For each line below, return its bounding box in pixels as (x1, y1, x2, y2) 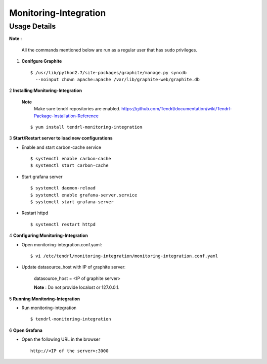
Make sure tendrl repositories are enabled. (34, 106, 121, 112)
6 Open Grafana (9, 327, 43, 333)
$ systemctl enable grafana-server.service (30, 192, 137, 198)
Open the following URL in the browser (21, 336, 101, 342)
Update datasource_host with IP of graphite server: (21, 264, 126, 270)
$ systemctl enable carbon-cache (30, 156, 111, 162)
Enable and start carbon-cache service (21, 144, 101, 150)
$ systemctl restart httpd (30, 222, 96, 227)
